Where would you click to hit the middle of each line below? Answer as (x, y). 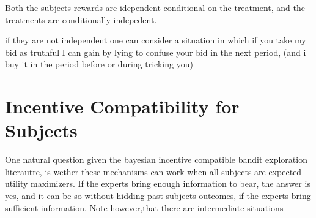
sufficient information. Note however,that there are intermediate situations (144, 207)
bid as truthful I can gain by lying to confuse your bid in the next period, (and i (156, 52)
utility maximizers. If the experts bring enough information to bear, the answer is (158, 183)
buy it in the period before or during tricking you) (99, 64)
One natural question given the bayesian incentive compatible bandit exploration (156, 160)
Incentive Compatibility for (122, 106)
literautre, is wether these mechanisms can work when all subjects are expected (153, 171)
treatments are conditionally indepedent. (81, 19)
